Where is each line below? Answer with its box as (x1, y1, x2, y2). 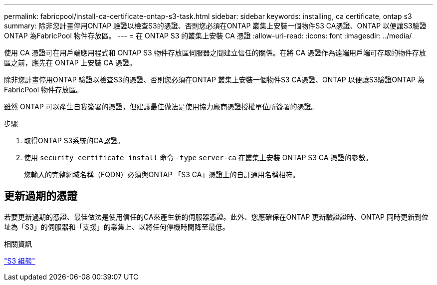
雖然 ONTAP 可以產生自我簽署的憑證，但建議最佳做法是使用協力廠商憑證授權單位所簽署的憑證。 (4, 102, 318, 111)
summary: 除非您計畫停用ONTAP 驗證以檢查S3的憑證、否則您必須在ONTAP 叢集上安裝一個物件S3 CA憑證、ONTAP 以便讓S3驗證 (4, 21, 427, 30)
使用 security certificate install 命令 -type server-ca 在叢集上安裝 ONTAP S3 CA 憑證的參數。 (24, 153, 373, 162)
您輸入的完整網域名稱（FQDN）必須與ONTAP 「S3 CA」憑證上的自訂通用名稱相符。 (24, 170, 300, 179)
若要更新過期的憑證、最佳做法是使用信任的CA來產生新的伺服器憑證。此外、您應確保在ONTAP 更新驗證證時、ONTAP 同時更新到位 (4, 212, 429, 221)
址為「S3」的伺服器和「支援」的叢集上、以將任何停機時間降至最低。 (4, 222, 229, 231)
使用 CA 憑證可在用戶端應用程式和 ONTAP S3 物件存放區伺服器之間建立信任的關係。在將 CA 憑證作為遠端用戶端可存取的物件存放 (4, 48, 427, 57)
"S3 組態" (4, 256, 35, 265)
